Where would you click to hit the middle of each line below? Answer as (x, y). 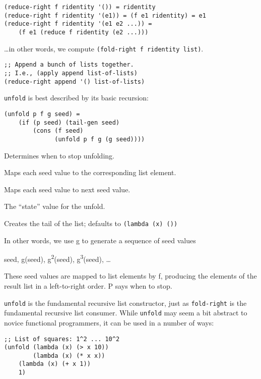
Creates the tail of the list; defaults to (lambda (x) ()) (91, 223)
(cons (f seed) (58, 131)
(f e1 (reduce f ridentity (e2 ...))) (83, 32)
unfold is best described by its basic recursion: (76, 98)
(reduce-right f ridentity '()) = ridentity (80, 7)
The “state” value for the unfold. (55, 206)
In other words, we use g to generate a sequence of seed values (100, 240)
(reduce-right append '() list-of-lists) (75, 82)
